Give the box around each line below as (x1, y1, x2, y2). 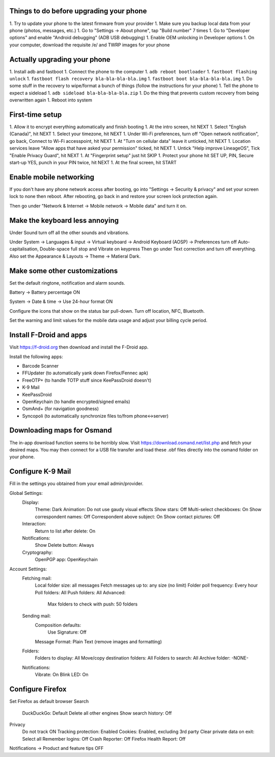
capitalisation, (9, 246, 39, 252)
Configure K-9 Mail (9, 467, 71, 476)
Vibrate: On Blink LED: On (35, 671, 89, 678)
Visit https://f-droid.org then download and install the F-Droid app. (9, 344, 149, 350)
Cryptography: (22, 549, 53, 556)
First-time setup (9, 110, 62, 119)
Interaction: (22, 521, 46, 527)
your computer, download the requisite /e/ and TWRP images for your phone (9, 41, 170, 48)
